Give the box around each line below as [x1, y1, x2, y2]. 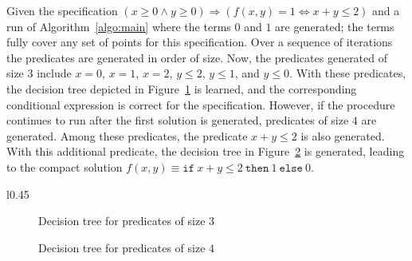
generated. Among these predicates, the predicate [6, 127, 248, 144]
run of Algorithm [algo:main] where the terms [6, 18, 231, 34]
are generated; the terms [275, 18, 394, 34]
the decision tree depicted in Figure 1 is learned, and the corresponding [6, 80, 357, 97]
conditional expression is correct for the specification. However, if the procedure [6, 96, 395, 113]
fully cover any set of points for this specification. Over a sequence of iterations [6, 34, 393, 50]
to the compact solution [6, 158, 123, 175]
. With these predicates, [289, 65, 406, 81]
